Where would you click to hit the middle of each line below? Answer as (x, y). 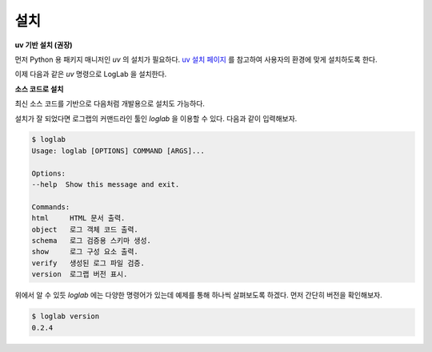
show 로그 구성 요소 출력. (85, 252)
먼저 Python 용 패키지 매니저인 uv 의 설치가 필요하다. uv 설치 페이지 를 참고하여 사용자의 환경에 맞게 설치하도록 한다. (196, 59)
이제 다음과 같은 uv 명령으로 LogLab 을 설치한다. (91, 74)
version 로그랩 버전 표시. (80, 274)
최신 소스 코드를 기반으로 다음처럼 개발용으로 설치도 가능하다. (110, 103)
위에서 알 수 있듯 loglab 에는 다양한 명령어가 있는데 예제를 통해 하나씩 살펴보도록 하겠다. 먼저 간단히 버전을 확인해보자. (199, 295)
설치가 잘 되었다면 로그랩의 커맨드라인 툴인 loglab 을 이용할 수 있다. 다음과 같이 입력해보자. (156, 118)
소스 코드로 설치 (39, 89)
